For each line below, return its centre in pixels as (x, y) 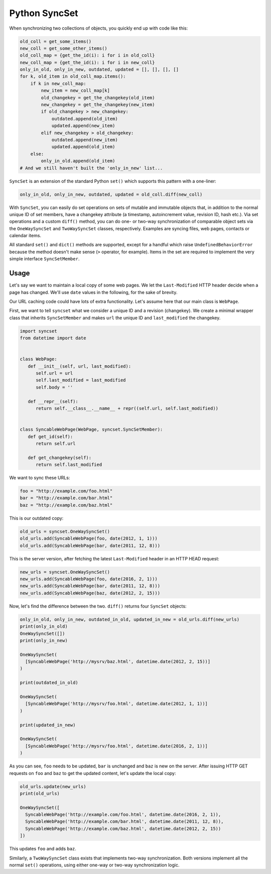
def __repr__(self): (53, 401)
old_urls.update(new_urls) (53, 786)
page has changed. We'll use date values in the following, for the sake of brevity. (93, 292)
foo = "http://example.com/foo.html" (66, 491)
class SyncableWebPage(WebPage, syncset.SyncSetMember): (91, 429)
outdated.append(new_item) (85, 140)
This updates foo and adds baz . (43, 849)
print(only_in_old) (44, 626)
